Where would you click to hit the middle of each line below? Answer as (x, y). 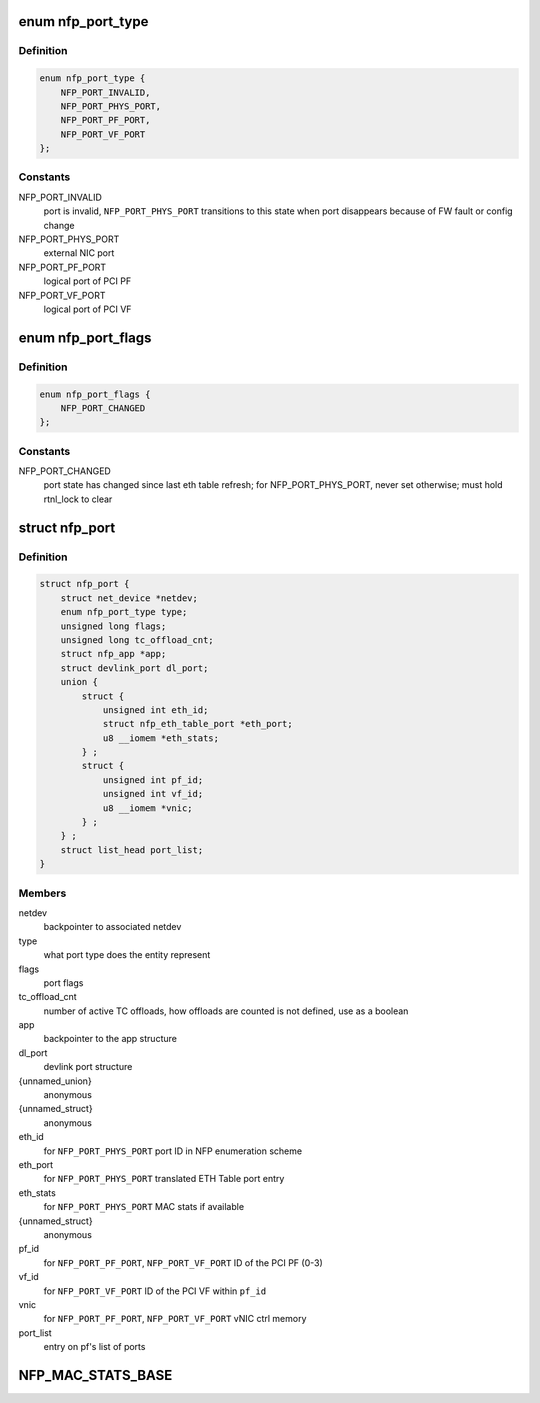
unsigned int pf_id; (153, 779)
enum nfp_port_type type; (124, 612)
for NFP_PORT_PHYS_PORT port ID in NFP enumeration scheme (173, 1151)
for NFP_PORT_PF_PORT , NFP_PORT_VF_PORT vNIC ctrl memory (175, 1319)
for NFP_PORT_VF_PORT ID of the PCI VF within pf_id (155, 1291)
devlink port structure (88, 1067)
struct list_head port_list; (132, 849)
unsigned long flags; (113, 626)
